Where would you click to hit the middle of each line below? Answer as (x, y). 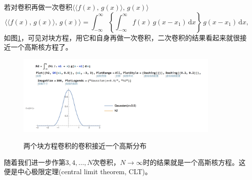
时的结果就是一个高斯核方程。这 (194, 162)
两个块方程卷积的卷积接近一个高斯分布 (85, 145)
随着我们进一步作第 (35, 162)
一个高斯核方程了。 (41, 47)
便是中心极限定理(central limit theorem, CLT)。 (78, 171)
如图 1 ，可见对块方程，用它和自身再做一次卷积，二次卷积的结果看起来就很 (122, 37)
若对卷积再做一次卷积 (38, 7)
